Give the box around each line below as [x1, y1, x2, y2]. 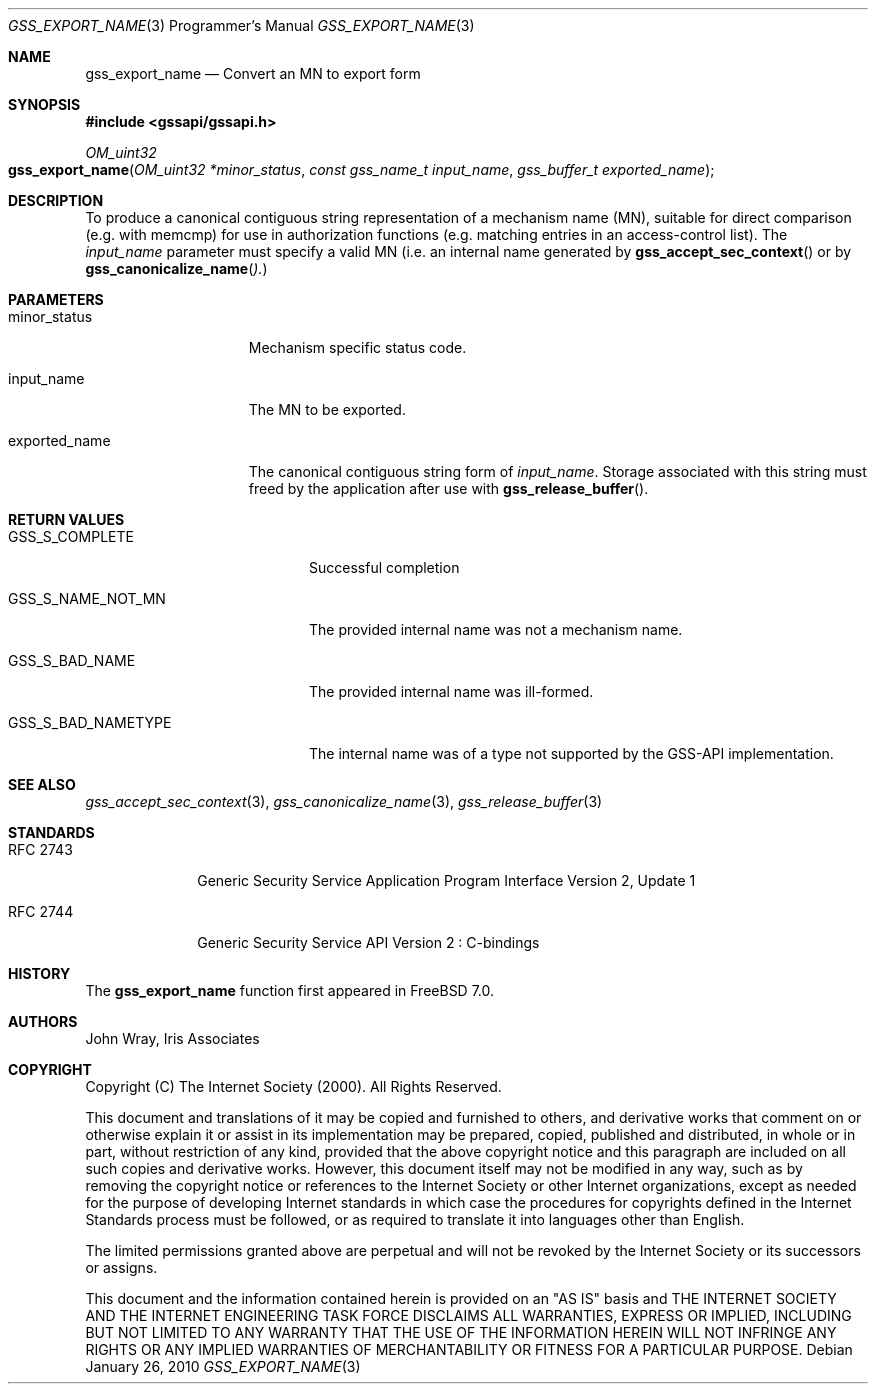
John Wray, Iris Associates [85, 1030, 260, 1047]
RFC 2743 [8, 841, 73, 858]
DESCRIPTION [8, 192, 104, 209]
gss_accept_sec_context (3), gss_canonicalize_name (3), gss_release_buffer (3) [85, 793, 603, 810]
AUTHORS [8, 1013, 78, 1030]
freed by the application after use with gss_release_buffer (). [248, 480, 649, 497]
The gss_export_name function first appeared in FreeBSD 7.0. [85, 982, 495, 999]
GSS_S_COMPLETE [8, 528, 134, 545]
